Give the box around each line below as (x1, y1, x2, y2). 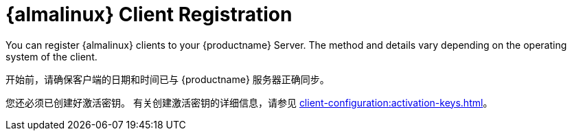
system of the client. (5, 50, 98, 63)
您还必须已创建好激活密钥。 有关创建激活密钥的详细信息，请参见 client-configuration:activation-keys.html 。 (5, 96, 493, 109)
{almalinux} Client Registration (5, 3, 293, 26)
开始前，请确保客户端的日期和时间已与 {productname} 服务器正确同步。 (5, 73, 330, 85)
